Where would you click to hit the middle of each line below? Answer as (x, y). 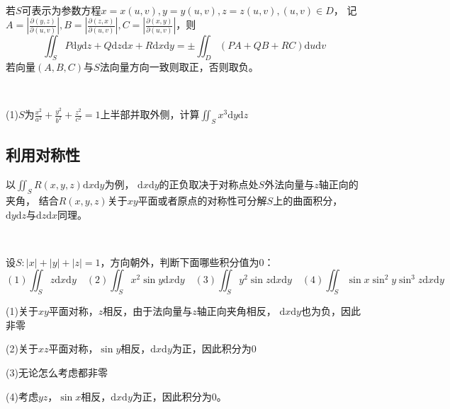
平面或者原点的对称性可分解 (202, 200)
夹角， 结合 (32, 200)
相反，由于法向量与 (148, 311)
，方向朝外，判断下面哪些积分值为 (180, 261)
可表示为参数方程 (61, 10)
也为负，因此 (331, 311)
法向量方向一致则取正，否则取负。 (179, 66)
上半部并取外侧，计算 (150, 114)
